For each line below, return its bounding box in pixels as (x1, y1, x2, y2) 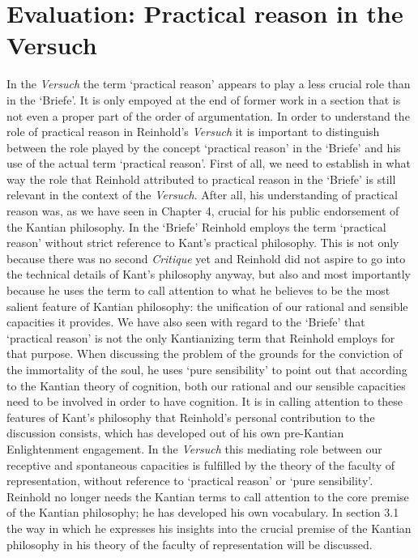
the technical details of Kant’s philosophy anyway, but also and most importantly (6, 266, 412, 283)
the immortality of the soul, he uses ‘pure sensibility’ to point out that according (6, 361, 407, 377)
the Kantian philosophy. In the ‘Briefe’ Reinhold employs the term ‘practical (6, 218, 386, 235)
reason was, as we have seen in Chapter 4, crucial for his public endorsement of (6, 202, 399, 219)
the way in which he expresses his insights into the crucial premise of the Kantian (6, 519, 412, 536)
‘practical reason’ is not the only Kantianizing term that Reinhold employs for (6, 329, 395, 346)
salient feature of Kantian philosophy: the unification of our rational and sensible (6, 297, 408, 314)
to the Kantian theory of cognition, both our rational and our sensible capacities (6, 377, 406, 394)
